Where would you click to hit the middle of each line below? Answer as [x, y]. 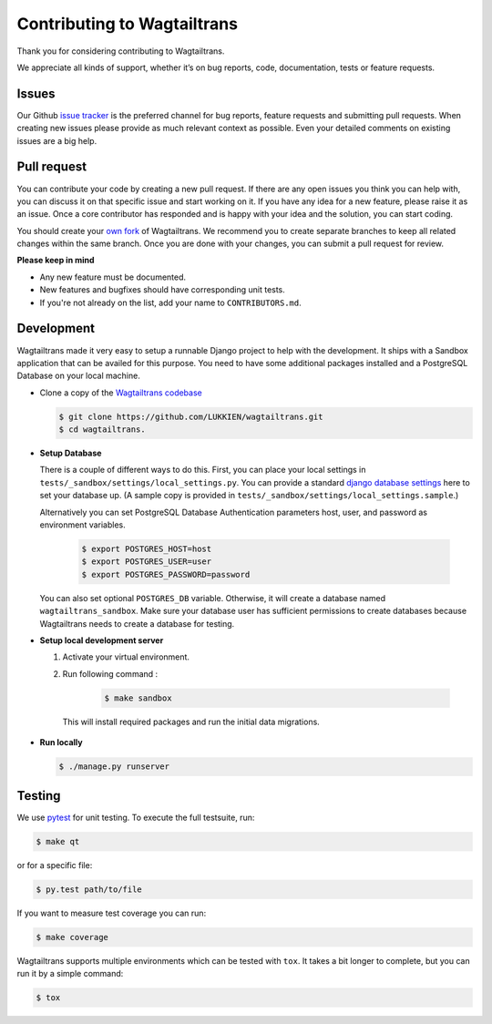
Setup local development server [102, 640]
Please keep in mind [56, 261]
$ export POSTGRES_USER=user [147, 562]
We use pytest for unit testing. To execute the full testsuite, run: [136, 817]
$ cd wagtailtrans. [102, 430]
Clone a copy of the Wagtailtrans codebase [121, 393]
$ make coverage [72, 937]
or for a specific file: [55, 865]
